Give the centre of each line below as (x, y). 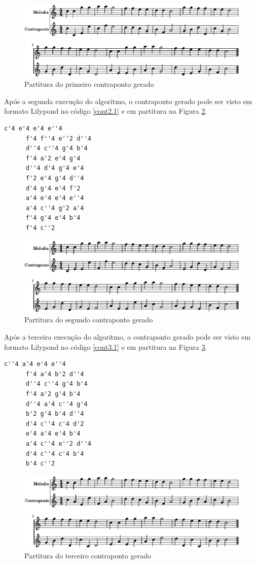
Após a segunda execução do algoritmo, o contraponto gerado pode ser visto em (128, 101)
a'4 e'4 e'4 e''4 (55, 198)
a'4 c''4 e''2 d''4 (58, 443)
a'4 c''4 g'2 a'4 (55, 208)
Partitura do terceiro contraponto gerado (88, 555)
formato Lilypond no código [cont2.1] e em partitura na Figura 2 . (106, 111)
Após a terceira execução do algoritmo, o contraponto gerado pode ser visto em (127, 337)
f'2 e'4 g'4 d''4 (55, 178)
